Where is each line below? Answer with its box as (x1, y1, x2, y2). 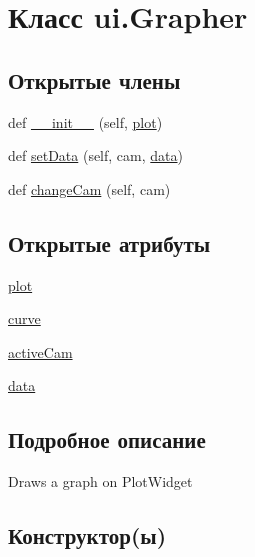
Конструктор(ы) (8, 520, 167, 551)
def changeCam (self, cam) (8, 178, 171, 199)
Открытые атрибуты (8, 227, 211, 258)
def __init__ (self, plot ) (8, 111, 163, 132)
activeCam (8, 341, 73, 362)
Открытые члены (8, 64, 181, 95)
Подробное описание (8, 424, 206, 455)
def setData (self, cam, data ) (8, 145, 183, 166)
